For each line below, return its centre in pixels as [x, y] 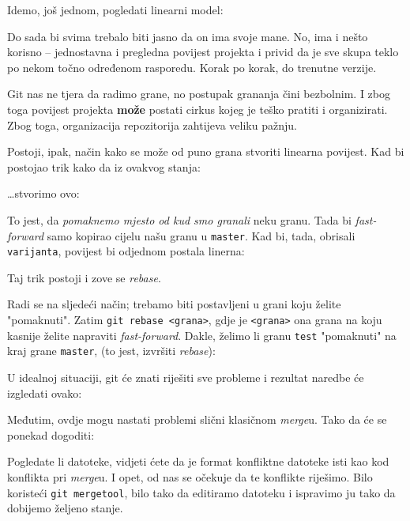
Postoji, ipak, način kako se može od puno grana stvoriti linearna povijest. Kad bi [206, 151]
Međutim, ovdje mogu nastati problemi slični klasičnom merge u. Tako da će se [197, 419]
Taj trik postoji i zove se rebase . [84, 277]
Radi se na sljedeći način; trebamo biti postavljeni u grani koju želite [174, 304]
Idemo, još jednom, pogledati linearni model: [115, 9]
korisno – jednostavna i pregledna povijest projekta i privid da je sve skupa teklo [203, 52]
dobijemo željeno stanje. [65, 508]
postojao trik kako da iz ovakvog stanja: [104, 166]
